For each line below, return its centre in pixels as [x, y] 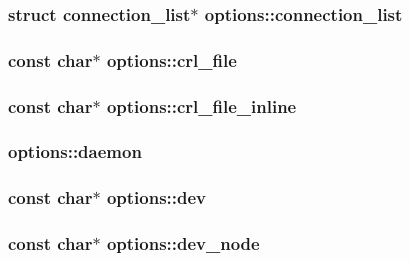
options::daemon [75, 151]
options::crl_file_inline [201, 105]
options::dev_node [183, 243]
